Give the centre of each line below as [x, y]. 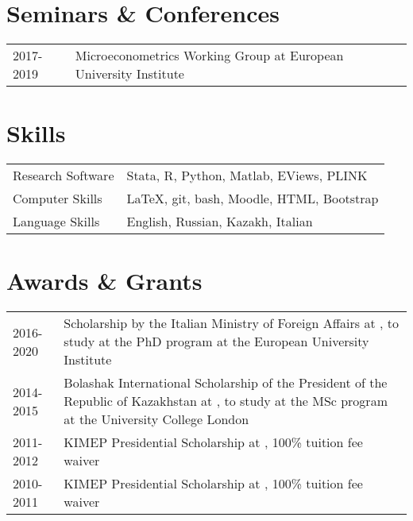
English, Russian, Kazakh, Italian [220, 222]
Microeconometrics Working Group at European [209, 56]
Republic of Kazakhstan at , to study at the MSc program [226, 401]
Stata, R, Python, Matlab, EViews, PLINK [247, 176]
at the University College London [156, 419]
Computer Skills [58, 199]
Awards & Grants [104, 281]
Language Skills [56, 222]
